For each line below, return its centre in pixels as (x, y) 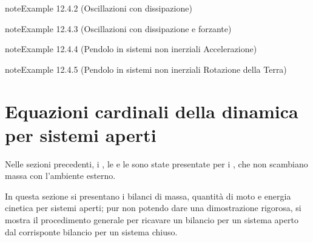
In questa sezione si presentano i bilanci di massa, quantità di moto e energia (148, 196)
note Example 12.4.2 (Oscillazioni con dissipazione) (99, 8)
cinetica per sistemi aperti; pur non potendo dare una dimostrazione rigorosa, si (153, 208)
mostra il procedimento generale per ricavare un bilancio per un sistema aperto (152, 220)
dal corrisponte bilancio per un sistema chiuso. (91, 231)
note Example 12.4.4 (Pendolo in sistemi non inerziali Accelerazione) (131, 49)
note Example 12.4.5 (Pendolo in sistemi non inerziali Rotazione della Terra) (146, 69)
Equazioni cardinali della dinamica (152, 111)
